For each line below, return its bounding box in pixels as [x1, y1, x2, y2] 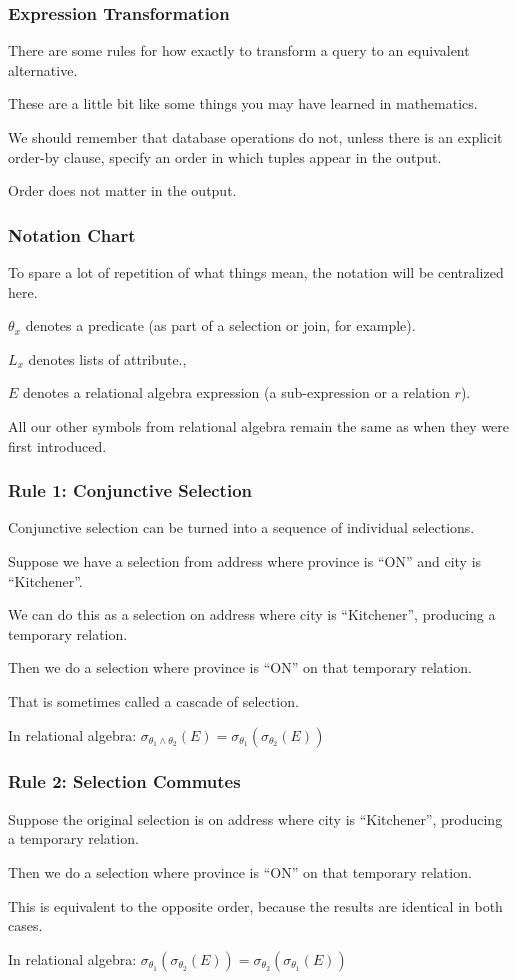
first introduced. [8, 435, 107, 456]
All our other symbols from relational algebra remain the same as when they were [8, 415, 510, 436]
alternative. [8, 59, 78, 80]
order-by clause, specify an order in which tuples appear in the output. [8, 146, 442, 167]
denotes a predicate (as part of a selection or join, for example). [25, 315, 416, 336]
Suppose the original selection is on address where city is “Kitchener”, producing [8, 808, 503, 829]
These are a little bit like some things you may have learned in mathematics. [8, 93, 478, 114]
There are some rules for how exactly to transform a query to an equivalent [8, 40, 470, 61]
